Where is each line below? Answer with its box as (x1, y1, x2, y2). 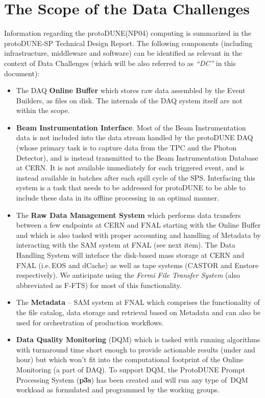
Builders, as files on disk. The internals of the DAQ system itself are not (16, 95, 243, 105)
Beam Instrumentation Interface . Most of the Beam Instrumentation (16, 122, 246, 132)
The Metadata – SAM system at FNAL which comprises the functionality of (16, 297, 260, 307)
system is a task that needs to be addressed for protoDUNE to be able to (16, 182, 246, 193)
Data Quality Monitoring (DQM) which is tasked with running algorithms (16, 334, 260, 345)
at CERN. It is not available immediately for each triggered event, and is (16, 162, 245, 173)
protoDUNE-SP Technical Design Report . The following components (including (4, 37, 253, 48)
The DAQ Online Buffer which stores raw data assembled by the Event (16, 85, 246, 96)
